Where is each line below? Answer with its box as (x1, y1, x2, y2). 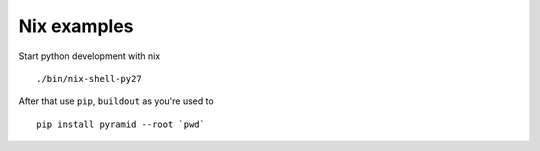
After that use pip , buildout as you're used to (18, 95, 214, 107)
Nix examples (18, 15, 134, 37)
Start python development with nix (18, 50, 161, 62)
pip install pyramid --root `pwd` (36, 118, 205, 130)
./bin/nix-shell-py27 (36, 73, 142, 84)
